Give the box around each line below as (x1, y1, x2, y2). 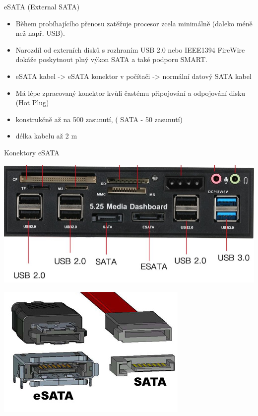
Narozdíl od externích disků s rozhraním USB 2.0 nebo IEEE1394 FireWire (15, 44, 245, 55)
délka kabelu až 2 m (15, 131, 77, 141)
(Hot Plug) (15, 97, 49, 108)
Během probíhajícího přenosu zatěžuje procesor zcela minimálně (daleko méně (15, 18, 253, 28)
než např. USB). (15, 28, 65, 38)
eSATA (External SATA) (4, 1, 80, 11)
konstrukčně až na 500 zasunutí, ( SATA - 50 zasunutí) (15, 114, 183, 124)
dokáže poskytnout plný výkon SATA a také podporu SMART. (15, 54, 207, 65)
